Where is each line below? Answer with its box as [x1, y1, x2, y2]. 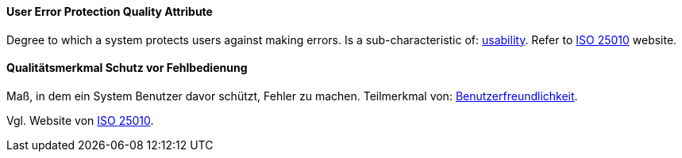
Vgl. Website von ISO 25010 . [6, 113, 154, 127]
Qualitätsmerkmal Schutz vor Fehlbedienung [6, 61, 248, 75]
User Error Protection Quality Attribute [6, 5, 213, 18]
